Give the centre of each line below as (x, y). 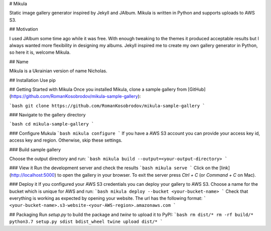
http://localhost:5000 (33, 175)
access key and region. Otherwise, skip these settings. (66, 140)
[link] (225, 168)
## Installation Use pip (33, 80)
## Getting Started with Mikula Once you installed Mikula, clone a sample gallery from (98, 89)
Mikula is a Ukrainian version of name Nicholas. (58, 71)
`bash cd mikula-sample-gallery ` (52, 124)
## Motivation (24, 29)
